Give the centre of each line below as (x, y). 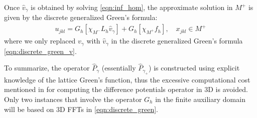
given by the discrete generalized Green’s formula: (81, 17)
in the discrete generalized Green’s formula (177, 41)
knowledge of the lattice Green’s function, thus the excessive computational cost (127, 79)
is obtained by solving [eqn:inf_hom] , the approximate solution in (132, 7)
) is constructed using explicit (194, 68)
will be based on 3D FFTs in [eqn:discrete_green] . (81, 109)
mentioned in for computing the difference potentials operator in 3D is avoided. (126, 89)
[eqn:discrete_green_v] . (40, 51)
